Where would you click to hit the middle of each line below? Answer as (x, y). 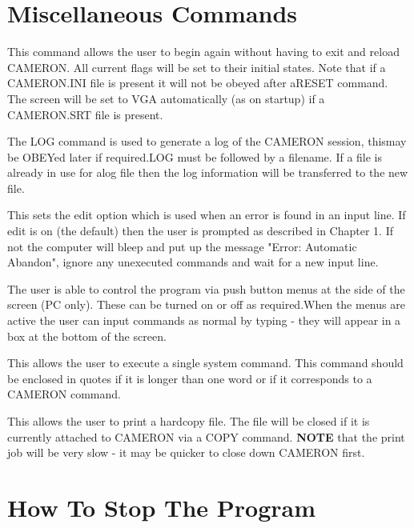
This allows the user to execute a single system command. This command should (205, 363)
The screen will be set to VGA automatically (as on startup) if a (166, 98)
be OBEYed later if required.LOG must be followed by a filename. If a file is (195, 156)
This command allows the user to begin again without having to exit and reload (203, 52)
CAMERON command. (64, 394)
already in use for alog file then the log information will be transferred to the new (208, 172)
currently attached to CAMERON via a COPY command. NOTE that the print (206, 436)
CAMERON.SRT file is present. (85, 114)
